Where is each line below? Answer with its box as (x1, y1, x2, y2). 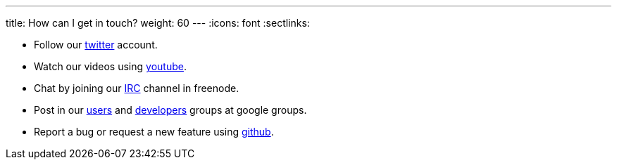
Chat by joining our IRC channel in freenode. (34, 82, 239, 94)
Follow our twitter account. (34, 39, 158, 51)
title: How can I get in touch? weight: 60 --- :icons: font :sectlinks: (6, 17, 310, 29)
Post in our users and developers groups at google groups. (34, 104, 307, 116)
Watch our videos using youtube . (34, 60, 187, 72)
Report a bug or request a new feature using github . (34, 126, 274, 138)
